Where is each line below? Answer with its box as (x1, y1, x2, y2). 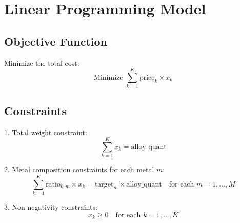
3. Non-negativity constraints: (4, 201, 97, 212)
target (94, 180, 114, 188)
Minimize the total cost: (4, 57, 79, 68)
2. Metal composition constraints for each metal (4, 164, 154, 175)
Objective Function (4, 33, 108, 49)
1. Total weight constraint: (4, 126, 87, 137)
